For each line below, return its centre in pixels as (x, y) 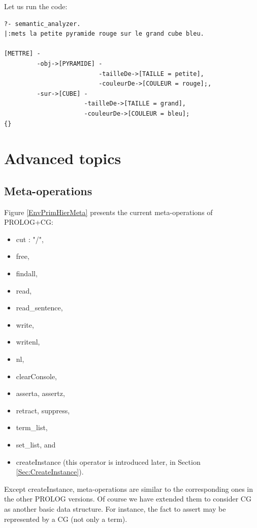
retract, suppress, (43, 410)
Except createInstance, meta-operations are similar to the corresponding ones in (129, 489)
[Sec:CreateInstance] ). (50, 472)
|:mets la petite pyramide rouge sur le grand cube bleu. (104, 34)
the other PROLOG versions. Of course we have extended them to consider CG (128, 499)
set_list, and (36, 445)
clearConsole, (37, 376)
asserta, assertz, (40, 393)
